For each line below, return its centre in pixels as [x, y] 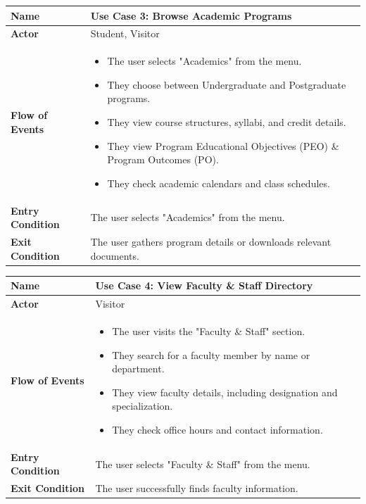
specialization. [143, 406]
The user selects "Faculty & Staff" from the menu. [203, 464]
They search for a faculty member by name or [211, 354]
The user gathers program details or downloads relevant [211, 242]
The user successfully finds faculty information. [197, 488]
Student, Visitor [125, 33]
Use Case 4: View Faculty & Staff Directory [204, 285]
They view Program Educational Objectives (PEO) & [223, 145]
